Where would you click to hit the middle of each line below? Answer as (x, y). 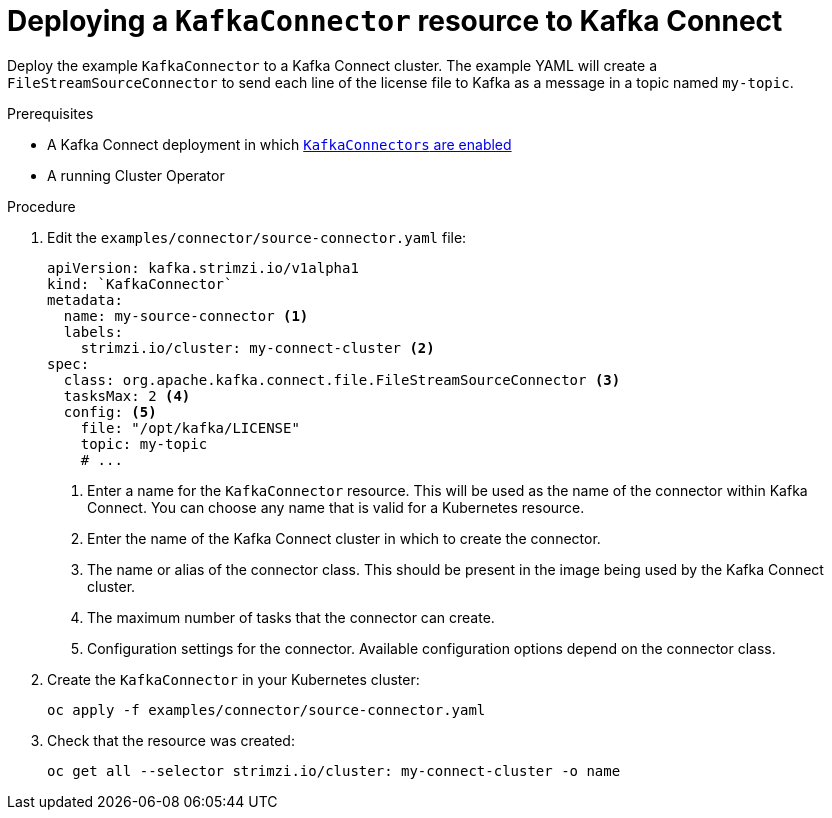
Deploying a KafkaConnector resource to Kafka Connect (395, 21)
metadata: (85, 299)
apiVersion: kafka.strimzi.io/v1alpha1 (203, 267)
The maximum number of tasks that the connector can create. (291, 617)
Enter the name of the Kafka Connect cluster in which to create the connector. (344, 538)
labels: (93, 331)
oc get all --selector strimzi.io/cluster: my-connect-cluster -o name (334, 770)
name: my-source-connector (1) (186, 315)
